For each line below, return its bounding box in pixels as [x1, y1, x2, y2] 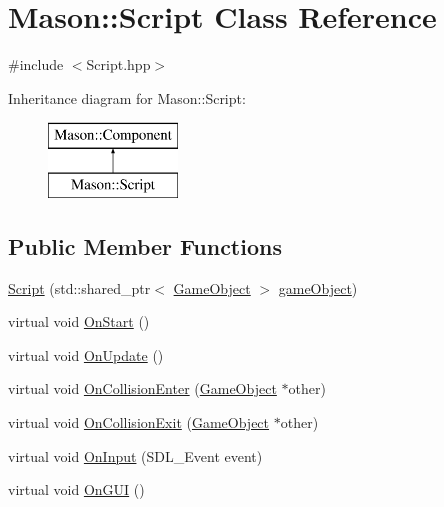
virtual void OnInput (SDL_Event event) [8, 445, 263, 466]
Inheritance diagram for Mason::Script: [8, 87, 246, 108]
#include [8, 54, 64, 75]
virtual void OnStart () [8, 311, 150, 332]
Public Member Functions [8, 230, 282, 261]
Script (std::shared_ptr [8, 277, 151, 298]
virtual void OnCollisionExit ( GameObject [8, 412, 270, 433]
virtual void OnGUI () [8, 479, 145, 500]
